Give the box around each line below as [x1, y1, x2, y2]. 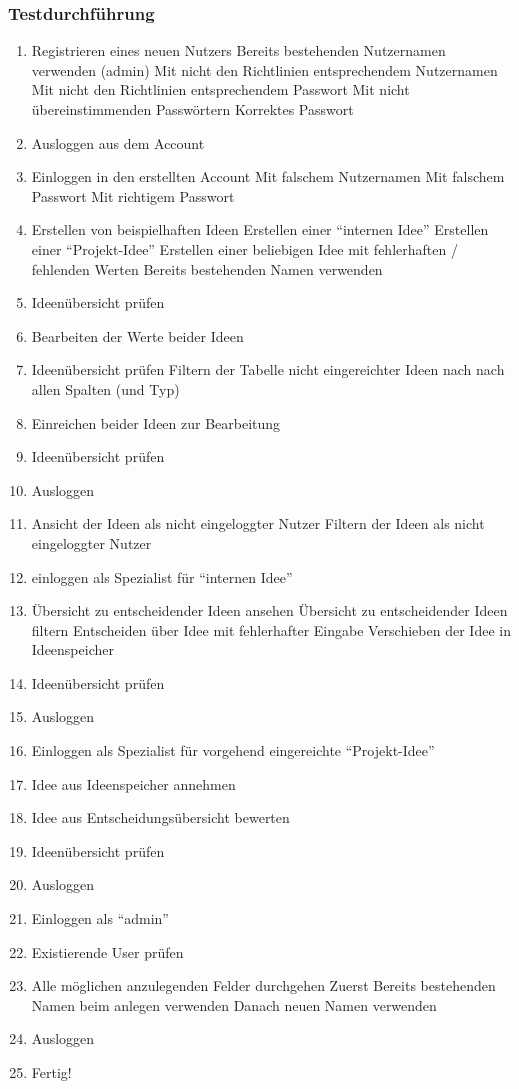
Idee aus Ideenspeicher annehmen [31, 773, 236, 794]
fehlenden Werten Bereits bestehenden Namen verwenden [31, 258, 383, 279]
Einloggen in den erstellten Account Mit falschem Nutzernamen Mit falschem [31, 166, 505, 187]
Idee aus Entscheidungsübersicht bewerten [31, 807, 290, 828]
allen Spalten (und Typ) [31, 378, 180, 399]
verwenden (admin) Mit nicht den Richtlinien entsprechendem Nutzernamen [31, 59, 498, 80]
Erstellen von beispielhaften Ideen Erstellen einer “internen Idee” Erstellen [31, 219, 489, 240]
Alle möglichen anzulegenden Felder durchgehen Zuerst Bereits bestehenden [31, 975, 496, 996]
